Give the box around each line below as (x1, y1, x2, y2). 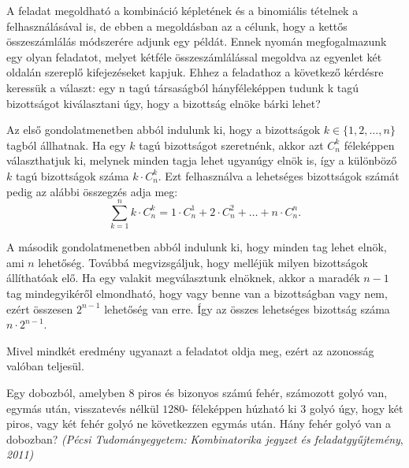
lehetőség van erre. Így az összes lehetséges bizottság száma (104, 300, 390, 317)
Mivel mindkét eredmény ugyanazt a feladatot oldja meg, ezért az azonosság (6, 342, 374, 358)
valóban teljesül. (6, 358, 84, 374)
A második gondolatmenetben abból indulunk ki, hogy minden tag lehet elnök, (6, 239, 387, 255)
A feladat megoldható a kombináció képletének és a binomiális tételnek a (6, 2, 359, 18)
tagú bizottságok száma (15, 167, 129, 184)
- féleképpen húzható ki (184, 399, 297, 416)
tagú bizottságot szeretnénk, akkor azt (139, 136, 324, 153)
